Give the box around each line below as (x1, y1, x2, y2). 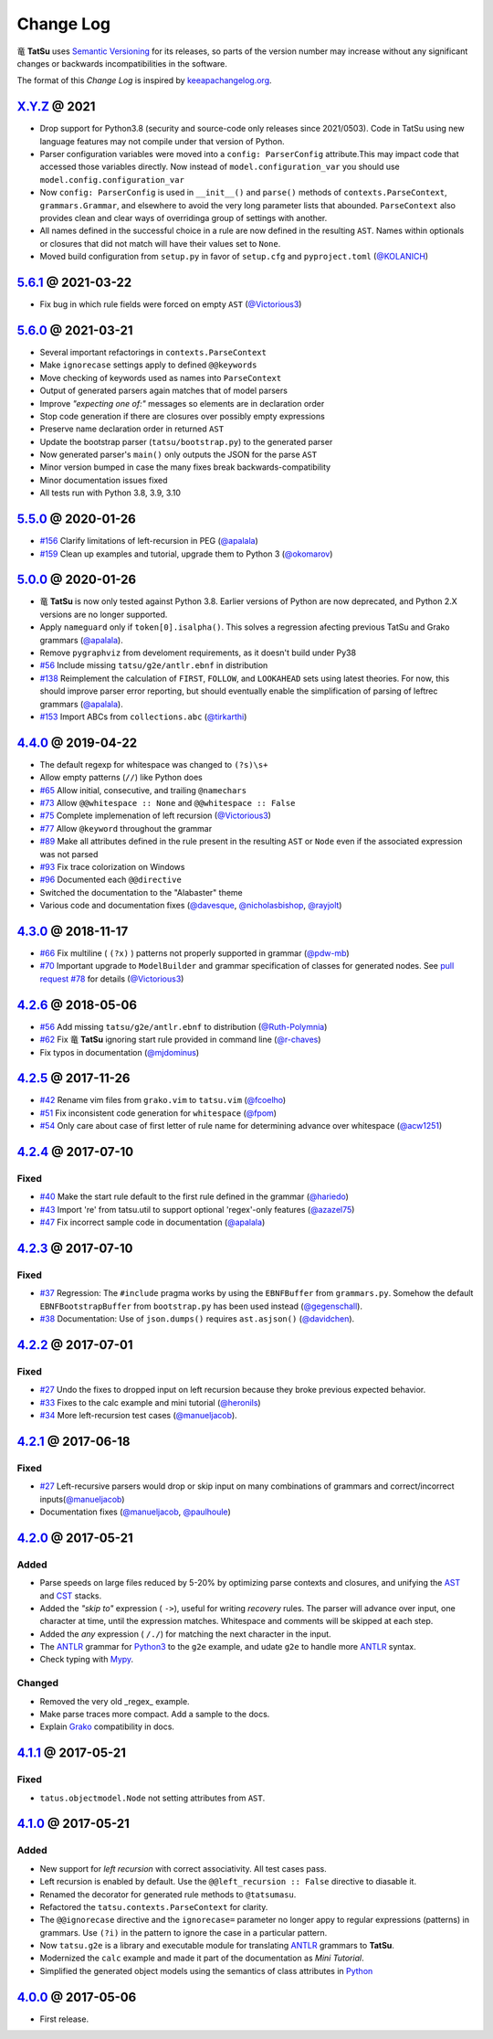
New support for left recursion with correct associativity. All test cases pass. (39, 1863, 328, 1874)
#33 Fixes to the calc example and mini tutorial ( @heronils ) (39, 1397, 261, 1407)
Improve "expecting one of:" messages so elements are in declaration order (39, 398, 325, 409)
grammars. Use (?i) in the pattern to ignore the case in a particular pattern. (39, 1927, 328, 1938)
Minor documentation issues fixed (39, 474, 168, 485)
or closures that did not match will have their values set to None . (39, 238, 281, 249)
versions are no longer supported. (39, 609, 168, 620)
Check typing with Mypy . (39, 1654, 134, 1665)
